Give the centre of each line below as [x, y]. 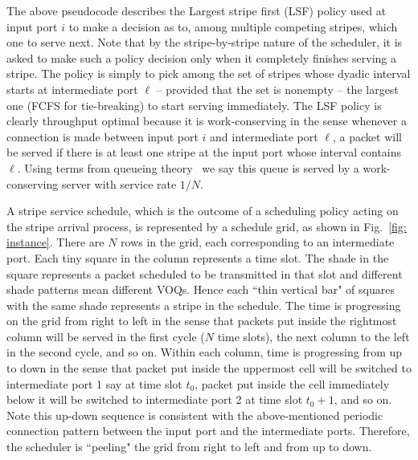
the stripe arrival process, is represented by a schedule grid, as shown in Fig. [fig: [207, 226]
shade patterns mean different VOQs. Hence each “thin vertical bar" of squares [201, 289]
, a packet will [367, 136]
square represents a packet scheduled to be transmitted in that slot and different [205, 273]
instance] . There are [55, 242]
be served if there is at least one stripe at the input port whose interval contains [204, 152]
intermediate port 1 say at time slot [94, 383]
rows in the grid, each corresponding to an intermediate [258, 242]
